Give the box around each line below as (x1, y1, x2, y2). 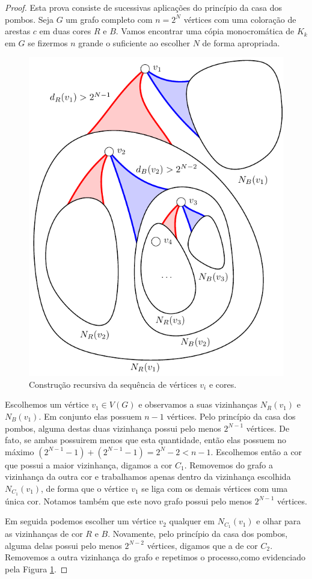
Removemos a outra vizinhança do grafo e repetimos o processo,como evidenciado (5, 551, 305, 563)
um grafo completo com (66, 13, 153, 25)
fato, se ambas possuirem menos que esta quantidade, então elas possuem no (5, 433, 287, 446)
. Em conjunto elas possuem (38, 409, 142, 422)
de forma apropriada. (202, 36, 280, 49)
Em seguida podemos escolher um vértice (5, 515, 156, 527)
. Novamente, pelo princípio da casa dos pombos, (108, 527, 288, 540)
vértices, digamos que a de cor (147, 539, 258, 551)
